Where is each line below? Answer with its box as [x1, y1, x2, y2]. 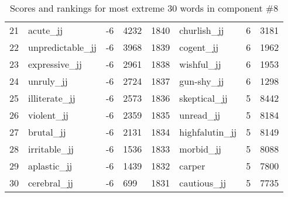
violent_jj [28, 108, 68, 122]
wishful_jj [179, 57, 221, 71]
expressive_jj [28, 57, 82, 71]
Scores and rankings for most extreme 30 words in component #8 [9, 1, 279, 15]
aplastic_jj [28, 159, 73, 172]
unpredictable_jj [28, 40, 97, 54]
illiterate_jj [28, 91, 76, 105]
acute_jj [28, 23, 63, 37]
